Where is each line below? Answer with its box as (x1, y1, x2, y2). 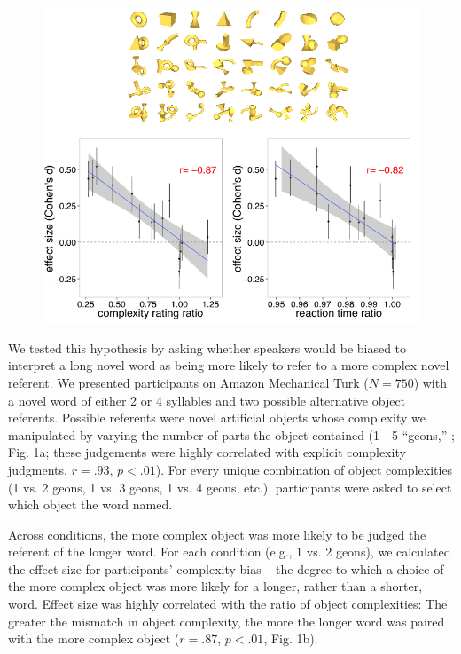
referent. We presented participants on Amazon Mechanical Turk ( (8, 373, 369, 391)
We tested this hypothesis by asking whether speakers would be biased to (8, 338, 407, 357)
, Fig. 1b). (263, 629, 318, 648)
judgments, (8, 460, 67, 478)
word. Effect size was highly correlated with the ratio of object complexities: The (8, 595, 448, 613)
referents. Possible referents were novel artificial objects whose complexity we (8, 408, 426, 427)
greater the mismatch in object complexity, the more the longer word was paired (8, 611, 445, 630)
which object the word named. (8, 495, 173, 514)
